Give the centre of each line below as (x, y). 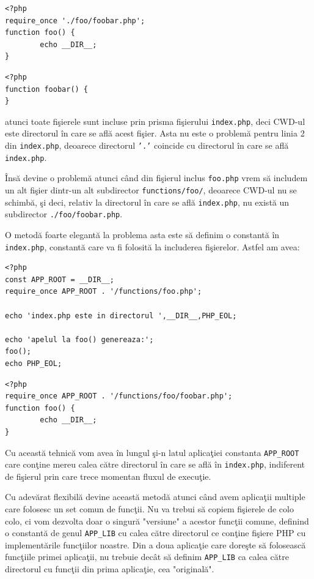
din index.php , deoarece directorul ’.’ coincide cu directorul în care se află (147, 145)
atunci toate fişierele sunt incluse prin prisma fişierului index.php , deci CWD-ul (155, 121)
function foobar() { (47, 89)
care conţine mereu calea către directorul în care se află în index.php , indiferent (155, 464)
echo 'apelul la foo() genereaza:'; (79, 339)
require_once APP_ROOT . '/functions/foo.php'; (104, 292)
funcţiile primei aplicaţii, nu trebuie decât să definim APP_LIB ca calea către (147, 557)
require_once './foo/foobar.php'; (75, 21)
